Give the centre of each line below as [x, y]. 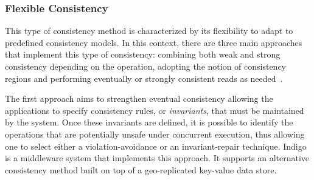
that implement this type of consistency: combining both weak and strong [143, 54]
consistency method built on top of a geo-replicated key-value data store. [141, 169]
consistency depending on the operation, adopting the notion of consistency [145, 66]
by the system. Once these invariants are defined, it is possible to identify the [149, 122]
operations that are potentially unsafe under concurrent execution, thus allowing [155, 134]
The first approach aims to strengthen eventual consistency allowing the [139, 98]
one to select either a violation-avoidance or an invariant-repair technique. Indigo [156, 146]
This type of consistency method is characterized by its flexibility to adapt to [149, 31]
